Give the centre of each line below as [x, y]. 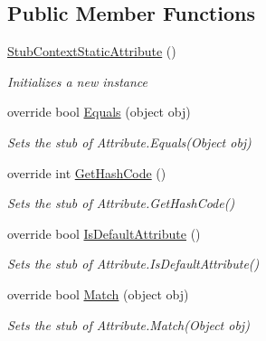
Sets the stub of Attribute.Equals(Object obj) [129, 142]
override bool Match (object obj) [98, 294]
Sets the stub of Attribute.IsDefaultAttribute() [133, 264]
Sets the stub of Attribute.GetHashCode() [121, 203]
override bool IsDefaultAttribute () [104, 233]
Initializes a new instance [77, 81]
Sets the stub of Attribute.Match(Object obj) [128, 324]
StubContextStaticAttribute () [92, 51]
